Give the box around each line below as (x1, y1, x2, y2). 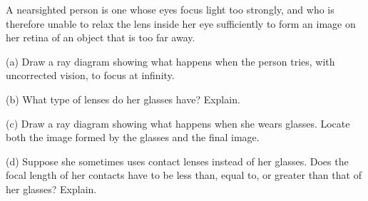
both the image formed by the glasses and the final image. (6, 130, 260, 145)
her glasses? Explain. (6, 181, 97, 196)
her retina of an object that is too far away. (6, 30, 195, 45)
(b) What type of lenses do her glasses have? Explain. (6, 91, 240, 106)
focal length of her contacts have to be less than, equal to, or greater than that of (6, 167, 362, 182)
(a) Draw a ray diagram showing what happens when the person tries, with (6, 53, 335, 68)
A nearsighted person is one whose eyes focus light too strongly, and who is (6, 2, 334, 16)
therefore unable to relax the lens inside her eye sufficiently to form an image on (6, 16, 356, 31)
